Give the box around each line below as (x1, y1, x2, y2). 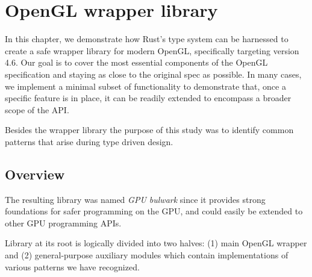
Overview (5, 164, 65, 183)
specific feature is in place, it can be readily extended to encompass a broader (5, 92, 292, 104)
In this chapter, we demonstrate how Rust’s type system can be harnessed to (5, 33, 289, 45)
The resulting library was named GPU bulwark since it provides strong (5, 193, 266, 205)
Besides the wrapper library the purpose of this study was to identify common (5, 123, 294, 136)
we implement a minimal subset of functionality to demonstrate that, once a (5, 79, 286, 92)
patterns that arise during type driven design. (5, 135, 173, 148)
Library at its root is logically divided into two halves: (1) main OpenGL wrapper (5, 237, 307, 249)
